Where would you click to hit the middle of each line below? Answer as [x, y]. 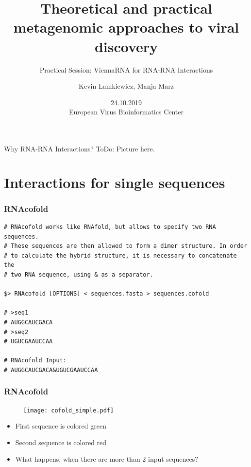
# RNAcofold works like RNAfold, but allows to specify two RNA [110, 227]
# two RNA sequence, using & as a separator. [79, 275]
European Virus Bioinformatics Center [126, 112]
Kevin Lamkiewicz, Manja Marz [126, 86]
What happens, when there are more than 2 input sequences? [107, 458]
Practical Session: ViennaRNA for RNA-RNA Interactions [126, 69]
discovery [126, 46]
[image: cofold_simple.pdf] [69, 410]
